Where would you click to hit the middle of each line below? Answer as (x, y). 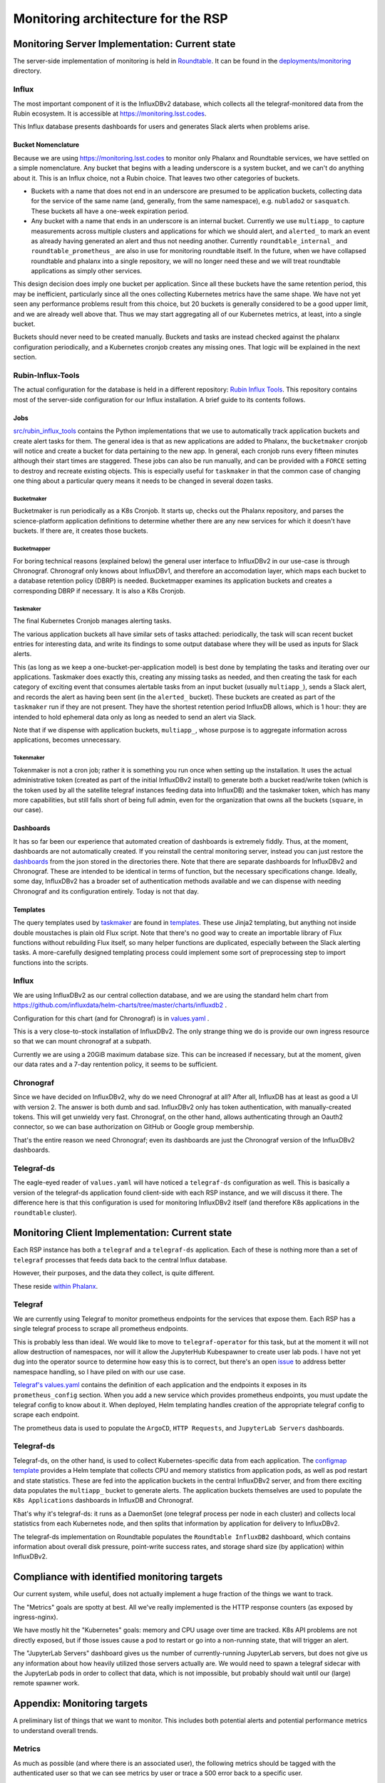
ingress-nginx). (36, 1617)
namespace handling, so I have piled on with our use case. (99, 1371)
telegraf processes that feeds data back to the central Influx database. (120, 1260)
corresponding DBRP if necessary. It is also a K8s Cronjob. (99, 591)
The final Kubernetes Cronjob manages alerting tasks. (92, 621)
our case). (28, 810)
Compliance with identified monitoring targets (118, 1577)
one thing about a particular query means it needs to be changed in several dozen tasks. (143, 481)
